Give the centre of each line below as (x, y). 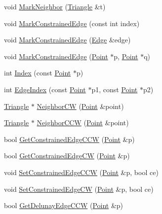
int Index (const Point (38, 73)
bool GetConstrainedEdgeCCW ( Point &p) (69, 139)
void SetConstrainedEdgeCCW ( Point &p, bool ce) (81, 172)
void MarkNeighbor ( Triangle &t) (55, 6)
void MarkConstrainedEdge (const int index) (72, 23)
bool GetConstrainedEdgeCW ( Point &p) (67, 156)
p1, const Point (115, 89)
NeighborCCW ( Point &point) (83, 123)
